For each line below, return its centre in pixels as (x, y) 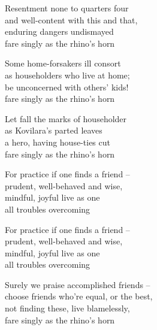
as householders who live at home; (67, 75)
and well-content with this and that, (71, 19)
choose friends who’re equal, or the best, (79, 296)
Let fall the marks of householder (66, 118)
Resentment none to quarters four (67, 8)
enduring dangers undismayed (59, 31)
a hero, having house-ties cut (58, 142)
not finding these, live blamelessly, (67, 308)
